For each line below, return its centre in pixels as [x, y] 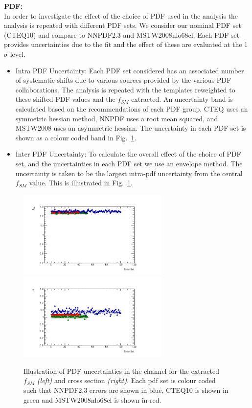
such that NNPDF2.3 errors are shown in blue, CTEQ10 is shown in [126, 390]
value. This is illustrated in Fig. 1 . [81, 183]
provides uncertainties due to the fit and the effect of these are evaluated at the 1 [126, 44]
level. [18, 54]
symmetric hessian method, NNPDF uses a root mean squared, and [117, 118]
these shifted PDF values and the [65, 99]
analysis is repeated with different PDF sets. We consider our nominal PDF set [123, 25]
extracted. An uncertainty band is [182, 99]
